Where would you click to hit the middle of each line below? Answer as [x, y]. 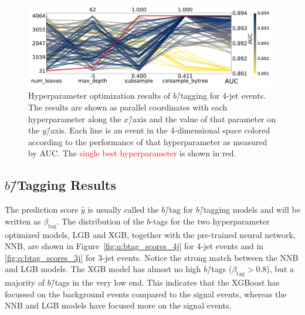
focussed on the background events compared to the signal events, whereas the [146, 294]
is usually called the [123, 210]
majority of [25, 282]
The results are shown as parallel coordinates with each [128, 107]
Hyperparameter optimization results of [99, 95]
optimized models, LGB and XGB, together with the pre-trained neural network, [150, 234]
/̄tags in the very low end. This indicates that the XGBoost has [165, 282]
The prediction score [42, 210]
